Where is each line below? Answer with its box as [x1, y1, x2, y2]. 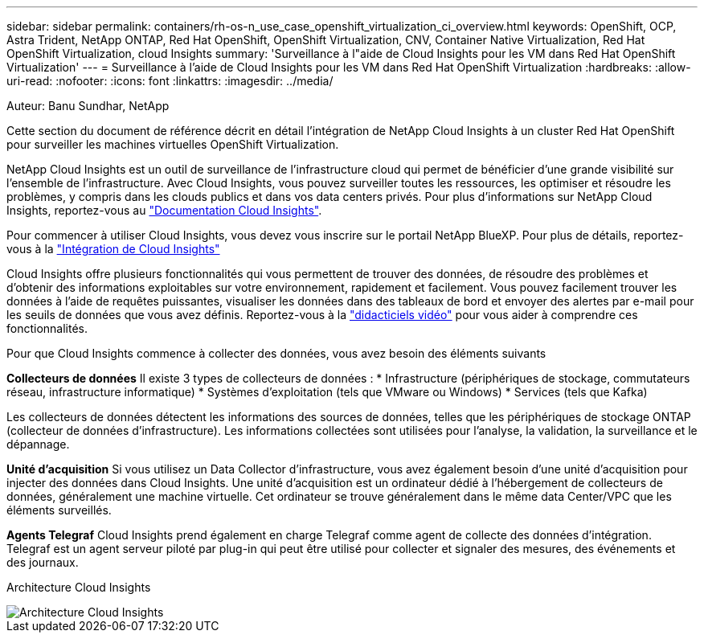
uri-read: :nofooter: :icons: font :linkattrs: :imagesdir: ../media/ [6, 74, 334, 88]
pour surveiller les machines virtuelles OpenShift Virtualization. [6, 137, 339, 151]
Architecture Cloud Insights [6, 580, 151, 594]
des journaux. [6, 555, 79, 569]
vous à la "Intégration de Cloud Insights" [6, 242, 220, 256]
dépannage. [6, 437, 70, 451]
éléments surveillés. [6, 503, 112, 517]
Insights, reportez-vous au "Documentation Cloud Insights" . [6, 203, 322, 217]
